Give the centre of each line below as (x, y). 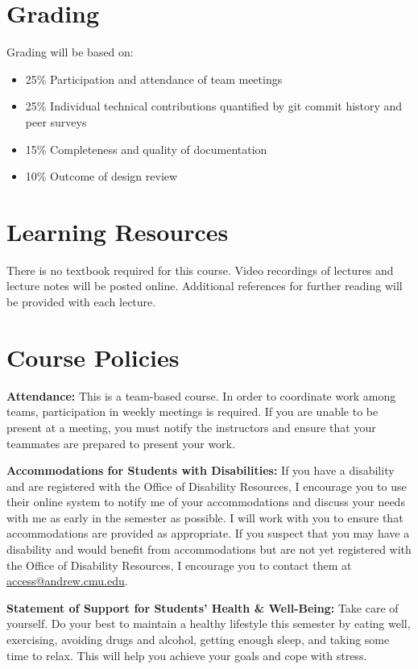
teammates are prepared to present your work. (121, 443)
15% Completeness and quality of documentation (146, 149)
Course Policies (93, 357)
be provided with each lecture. (81, 301)
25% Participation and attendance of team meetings (154, 79)
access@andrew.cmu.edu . (67, 581)
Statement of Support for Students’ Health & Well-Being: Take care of (203, 607)
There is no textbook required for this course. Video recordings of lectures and (200, 270)
